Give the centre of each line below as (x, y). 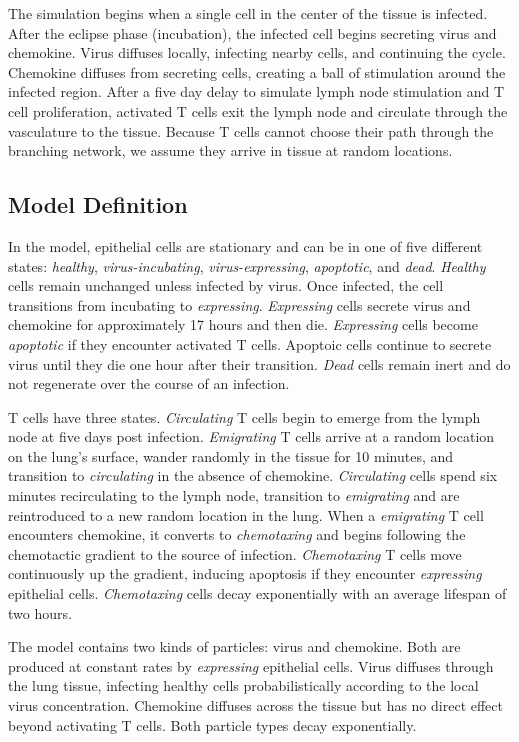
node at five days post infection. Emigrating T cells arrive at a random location (251, 436)
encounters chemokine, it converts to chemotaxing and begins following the (237, 534)
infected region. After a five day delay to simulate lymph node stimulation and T (256, 91)
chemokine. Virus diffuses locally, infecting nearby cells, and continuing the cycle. (257, 52)
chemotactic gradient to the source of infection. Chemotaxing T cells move (235, 553)
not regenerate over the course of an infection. (149, 383)
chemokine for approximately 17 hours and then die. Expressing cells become (243, 324)
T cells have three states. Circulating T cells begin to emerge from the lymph (244, 416)
